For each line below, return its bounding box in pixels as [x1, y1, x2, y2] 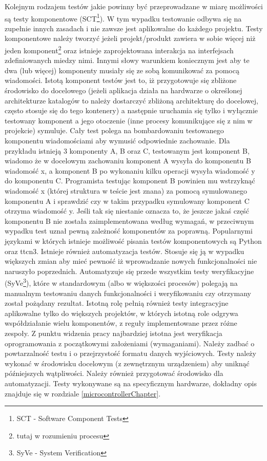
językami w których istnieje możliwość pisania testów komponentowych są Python [5, 235, 262, 246]
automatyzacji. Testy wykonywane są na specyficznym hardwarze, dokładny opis [5, 378, 257, 388]
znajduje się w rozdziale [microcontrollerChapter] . [5, 388, 161, 399]
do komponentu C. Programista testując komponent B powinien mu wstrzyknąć [5, 175, 255, 186]
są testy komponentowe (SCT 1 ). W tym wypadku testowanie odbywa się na [5, 11, 242, 24]
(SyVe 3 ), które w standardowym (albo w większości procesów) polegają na [5, 276, 238, 288]
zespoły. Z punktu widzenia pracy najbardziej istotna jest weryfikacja [5, 327, 222, 338]
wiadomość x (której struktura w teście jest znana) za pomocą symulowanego [5, 185, 247, 196]
